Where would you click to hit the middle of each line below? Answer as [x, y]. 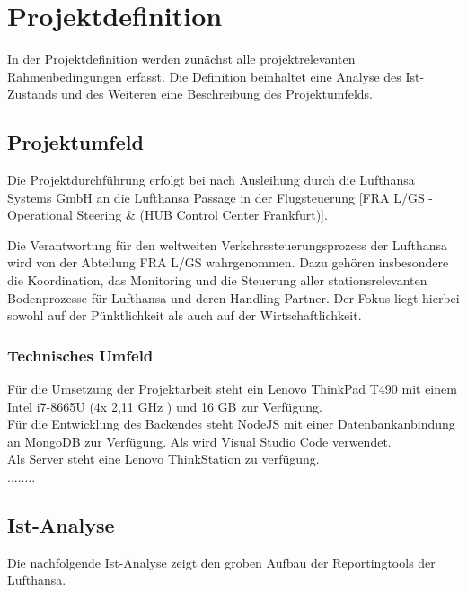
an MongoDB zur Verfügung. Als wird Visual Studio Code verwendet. [199, 441]
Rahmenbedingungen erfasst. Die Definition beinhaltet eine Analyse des [204, 76]
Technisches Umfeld [80, 355]
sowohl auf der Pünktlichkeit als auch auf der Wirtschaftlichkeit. [185, 315]
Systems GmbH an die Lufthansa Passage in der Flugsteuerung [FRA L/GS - [220, 197]
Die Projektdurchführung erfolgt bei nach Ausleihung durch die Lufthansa [211, 180]
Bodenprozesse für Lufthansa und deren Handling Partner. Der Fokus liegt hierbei [233, 297]
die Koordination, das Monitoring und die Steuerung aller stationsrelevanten [217, 280]
